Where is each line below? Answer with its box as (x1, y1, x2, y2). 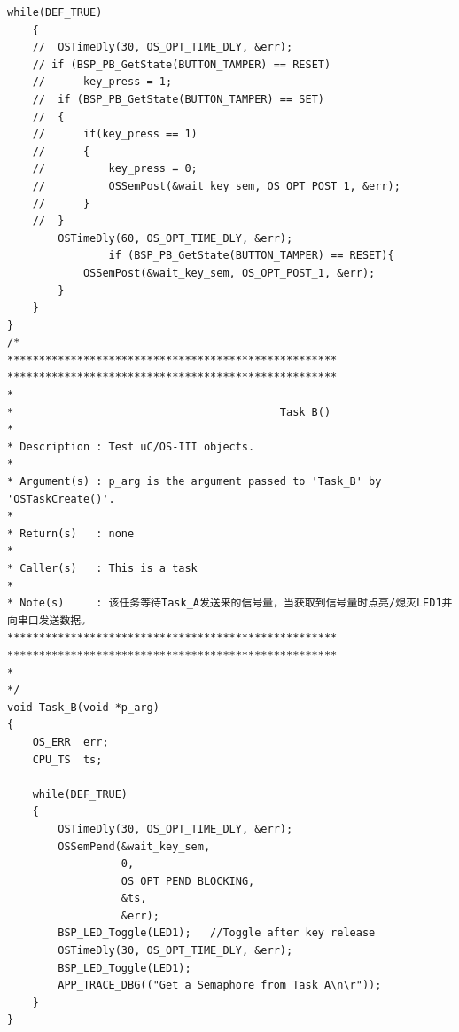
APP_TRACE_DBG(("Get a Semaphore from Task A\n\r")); (58, 979, 382, 992)
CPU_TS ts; (32, 753, 103, 766)
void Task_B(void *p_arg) (7, 700, 159, 714)
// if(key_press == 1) (32, 128, 198, 141)
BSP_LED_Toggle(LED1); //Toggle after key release (58, 926, 376, 940)
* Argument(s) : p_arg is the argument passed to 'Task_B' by (7, 475, 382, 489)
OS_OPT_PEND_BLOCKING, (121, 874, 255, 887)
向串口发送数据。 (7, 614, 92, 627)
